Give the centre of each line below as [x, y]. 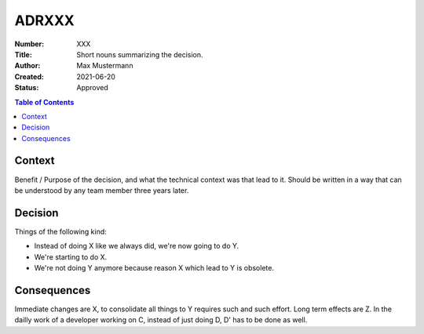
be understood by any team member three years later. [102, 190]
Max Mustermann [105, 66]
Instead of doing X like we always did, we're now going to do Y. [137, 246]
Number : [29, 44]
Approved [93, 88]
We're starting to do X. [71, 257]
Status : [27, 88]
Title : [24, 54]
